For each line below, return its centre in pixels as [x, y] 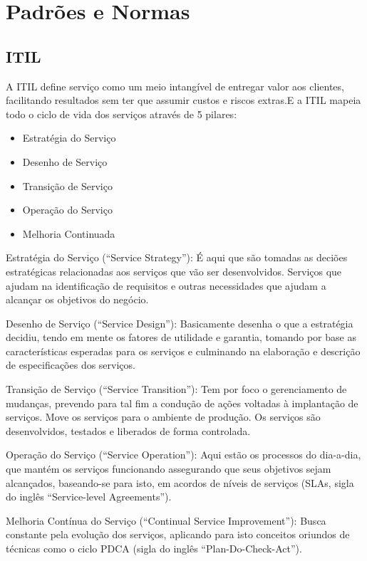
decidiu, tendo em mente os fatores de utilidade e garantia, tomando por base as [181, 337]
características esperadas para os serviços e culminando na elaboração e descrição [183, 351]
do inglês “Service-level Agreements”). [89, 497]
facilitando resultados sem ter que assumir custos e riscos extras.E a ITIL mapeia [183, 100]
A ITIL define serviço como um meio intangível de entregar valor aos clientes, [175, 86]
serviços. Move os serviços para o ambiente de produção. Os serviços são [163, 417]
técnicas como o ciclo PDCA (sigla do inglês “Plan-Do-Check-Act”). [154, 549]
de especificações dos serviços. [71, 365]
